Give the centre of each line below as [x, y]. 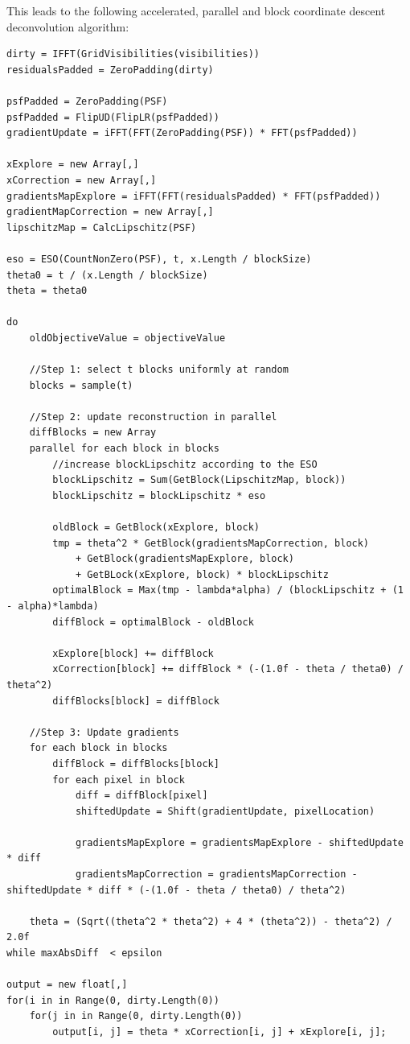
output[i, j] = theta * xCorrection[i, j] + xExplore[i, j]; [219, 1032]
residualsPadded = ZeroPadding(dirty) [110, 70]
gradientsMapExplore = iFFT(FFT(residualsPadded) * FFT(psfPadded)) [194, 196]
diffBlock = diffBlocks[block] [136, 763]
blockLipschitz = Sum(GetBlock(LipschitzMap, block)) [199, 480]
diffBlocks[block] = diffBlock [136, 701]
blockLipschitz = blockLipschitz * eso [159, 495]
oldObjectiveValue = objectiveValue [127, 338]
